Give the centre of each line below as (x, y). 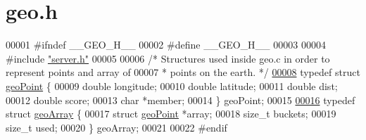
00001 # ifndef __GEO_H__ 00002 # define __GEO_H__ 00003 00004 (166, 45)
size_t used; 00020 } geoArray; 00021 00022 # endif (116, 127)
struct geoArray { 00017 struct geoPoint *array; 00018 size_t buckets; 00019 (171, 114)
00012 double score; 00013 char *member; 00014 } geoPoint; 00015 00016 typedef (181, 100)
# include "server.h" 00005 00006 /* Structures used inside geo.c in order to (168, 58)
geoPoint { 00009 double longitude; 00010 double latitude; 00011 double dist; (172, 85)
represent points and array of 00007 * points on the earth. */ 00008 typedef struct (183, 72)
